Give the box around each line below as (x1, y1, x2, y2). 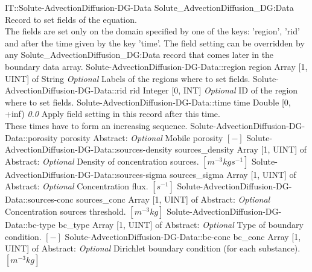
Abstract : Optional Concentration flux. (5, 180, 148, 192)
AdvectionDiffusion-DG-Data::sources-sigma (5, 168, 167, 180)
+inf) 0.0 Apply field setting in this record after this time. (5, 107, 220, 120)
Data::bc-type (5, 218, 56, 230)
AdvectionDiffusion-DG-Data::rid (5, 84, 127, 96)
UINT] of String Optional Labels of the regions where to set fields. (5, 72, 250, 84)
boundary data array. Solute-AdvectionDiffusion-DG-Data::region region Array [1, (5, 60, 308, 72)
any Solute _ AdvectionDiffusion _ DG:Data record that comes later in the (5, 48, 274, 61)
